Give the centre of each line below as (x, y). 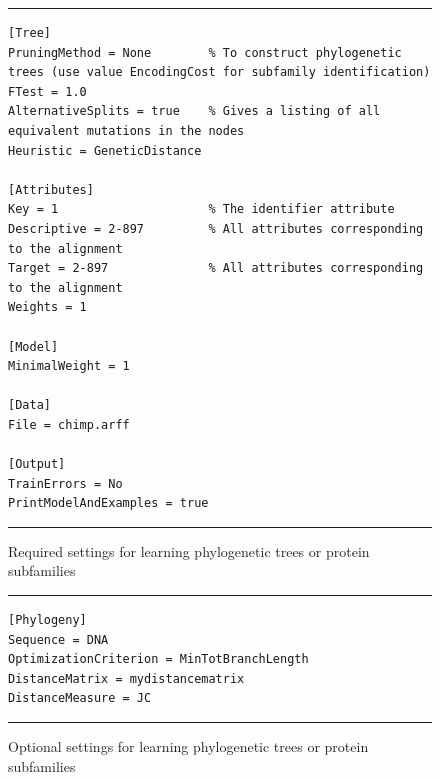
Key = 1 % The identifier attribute (201, 209)
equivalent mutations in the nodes (126, 130)
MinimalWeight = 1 (69, 366)
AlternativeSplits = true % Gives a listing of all (194, 111)
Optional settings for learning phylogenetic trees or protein (188, 746)
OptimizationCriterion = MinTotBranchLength (158, 659)
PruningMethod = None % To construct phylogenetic (205, 52)
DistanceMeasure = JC (80, 698)
